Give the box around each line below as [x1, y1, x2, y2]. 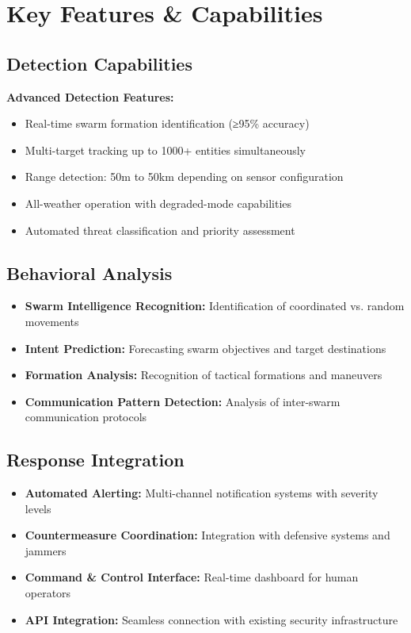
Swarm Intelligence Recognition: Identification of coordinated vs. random [25, 297, 405, 314]
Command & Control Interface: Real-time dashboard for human [25, 569, 359, 585]
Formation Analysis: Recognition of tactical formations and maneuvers [25, 366, 382, 383]
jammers [25, 542, 67, 558]
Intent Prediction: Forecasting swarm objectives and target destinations [25, 340, 386, 356]
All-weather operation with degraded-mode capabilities [25, 194, 292, 211]
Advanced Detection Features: [6, 88, 174, 105]
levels [25, 500, 51, 516]
